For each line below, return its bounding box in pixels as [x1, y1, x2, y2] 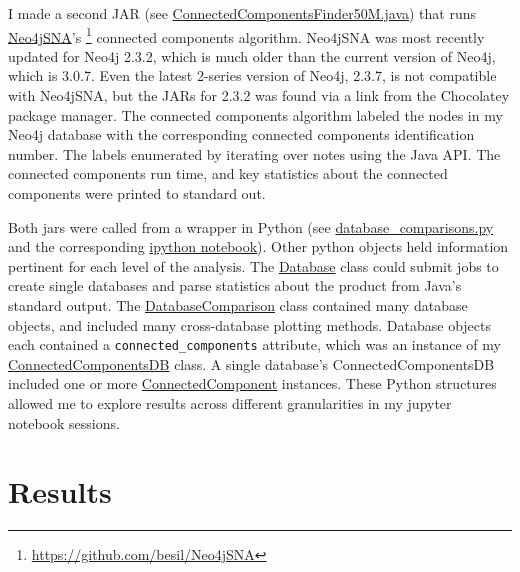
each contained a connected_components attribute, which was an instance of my [8, 334, 501, 355]
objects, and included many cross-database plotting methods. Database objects [8, 314, 491, 335]
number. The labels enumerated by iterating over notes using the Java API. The [8, 143, 501, 164]
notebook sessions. [8, 412, 120, 433]
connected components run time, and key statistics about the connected [8, 163, 448, 184]
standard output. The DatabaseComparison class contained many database [8, 294, 468, 315]
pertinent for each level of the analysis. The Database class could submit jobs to [8, 255, 499, 276]
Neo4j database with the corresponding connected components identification [8, 124, 475, 145]
